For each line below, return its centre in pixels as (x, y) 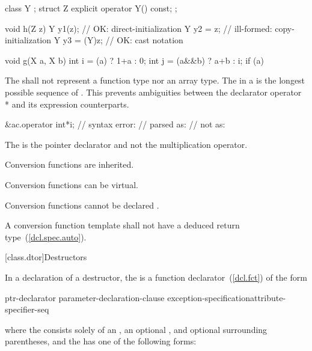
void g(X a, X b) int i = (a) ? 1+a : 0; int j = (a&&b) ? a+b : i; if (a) (134, 60)
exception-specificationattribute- (227, 297)
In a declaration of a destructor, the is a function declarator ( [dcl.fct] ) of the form (156, 277)
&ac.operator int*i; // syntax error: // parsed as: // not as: (115, 124)
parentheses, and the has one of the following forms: (101, 341)
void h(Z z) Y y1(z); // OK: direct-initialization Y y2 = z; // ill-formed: (139, 28)
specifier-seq (27, 309)
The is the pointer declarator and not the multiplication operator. (126, 144)
